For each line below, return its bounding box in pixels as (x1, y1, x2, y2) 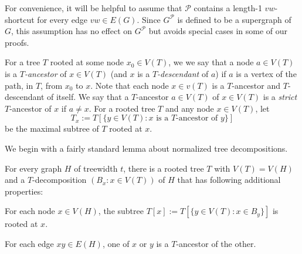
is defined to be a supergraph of (177, 13, 291, 25)
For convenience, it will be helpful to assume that (5, 2, 182, 14)
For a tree (5, 56, 40, 68)
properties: (5, 185, 43, 197)
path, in (5, 79, 33, 91)
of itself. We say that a (47, 91, 129, 103)
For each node (5, 205, 55, 217)
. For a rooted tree (89, 102, 155, 114)
